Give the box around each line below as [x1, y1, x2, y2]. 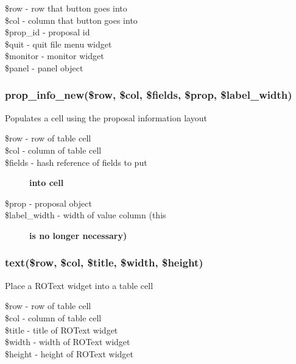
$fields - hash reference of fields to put [5, 155, 147, 168]
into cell [29, 176, 64, 189]
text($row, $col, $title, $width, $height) [5, 255, 203, 270]
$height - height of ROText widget [5, 347, 133, 360]
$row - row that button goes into [5, 2, 127, 14]
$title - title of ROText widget [5, 323, 118, 336]
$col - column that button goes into [5, 13, 138, 26]
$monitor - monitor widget [5, 49, 104, 62]
